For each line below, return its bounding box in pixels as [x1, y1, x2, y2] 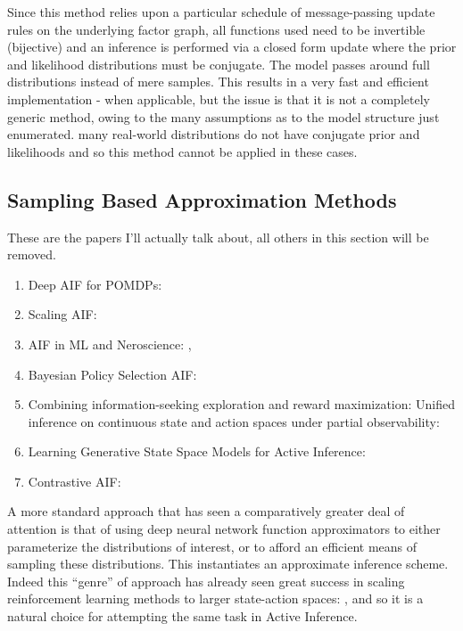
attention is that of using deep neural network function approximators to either [7, 520, 441, 538]
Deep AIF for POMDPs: [28, 275, 162, 293]
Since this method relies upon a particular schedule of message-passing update [7, 3, 435, 20]
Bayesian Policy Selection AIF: [28, 365, 197, 383]
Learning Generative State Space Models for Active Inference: [28, 442, 366, 461]
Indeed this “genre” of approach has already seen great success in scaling [7, 571, 405, 590]
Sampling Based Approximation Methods [7, 185, 397, 213]
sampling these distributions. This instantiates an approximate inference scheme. [7, 554, 449, 573]
